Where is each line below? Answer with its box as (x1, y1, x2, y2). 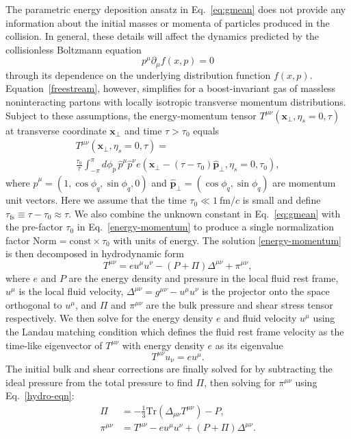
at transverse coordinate (5, 123, 107, 137)
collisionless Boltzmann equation (5, 42, 142, 56)
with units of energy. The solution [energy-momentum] (113, 233, 341, 247)
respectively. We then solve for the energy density (5, 311, 213, 325)
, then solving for (204, 375, 276, 389)
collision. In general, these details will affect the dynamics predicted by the (5, 29, 320, 43)
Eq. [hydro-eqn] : (5, 388, 75, 403)
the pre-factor (5, 219, 63, 234)
